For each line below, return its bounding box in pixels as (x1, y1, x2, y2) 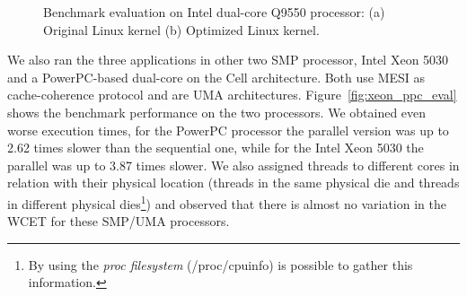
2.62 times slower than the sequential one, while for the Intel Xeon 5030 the (7, 138, 424, 157)
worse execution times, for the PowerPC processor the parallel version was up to (7, 120, 449, 139)
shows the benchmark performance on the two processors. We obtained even (7, 102, 427, 121)
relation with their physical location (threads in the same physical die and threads (7, 173, 460, 192)
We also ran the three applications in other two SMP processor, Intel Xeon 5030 (7, 50, 449, 69)
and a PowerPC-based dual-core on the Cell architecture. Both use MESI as (7, 67, 426, 86)
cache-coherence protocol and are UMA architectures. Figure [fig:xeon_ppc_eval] (7, 85, 457, 104)
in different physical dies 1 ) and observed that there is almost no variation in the (7, 191, 446, 213)
